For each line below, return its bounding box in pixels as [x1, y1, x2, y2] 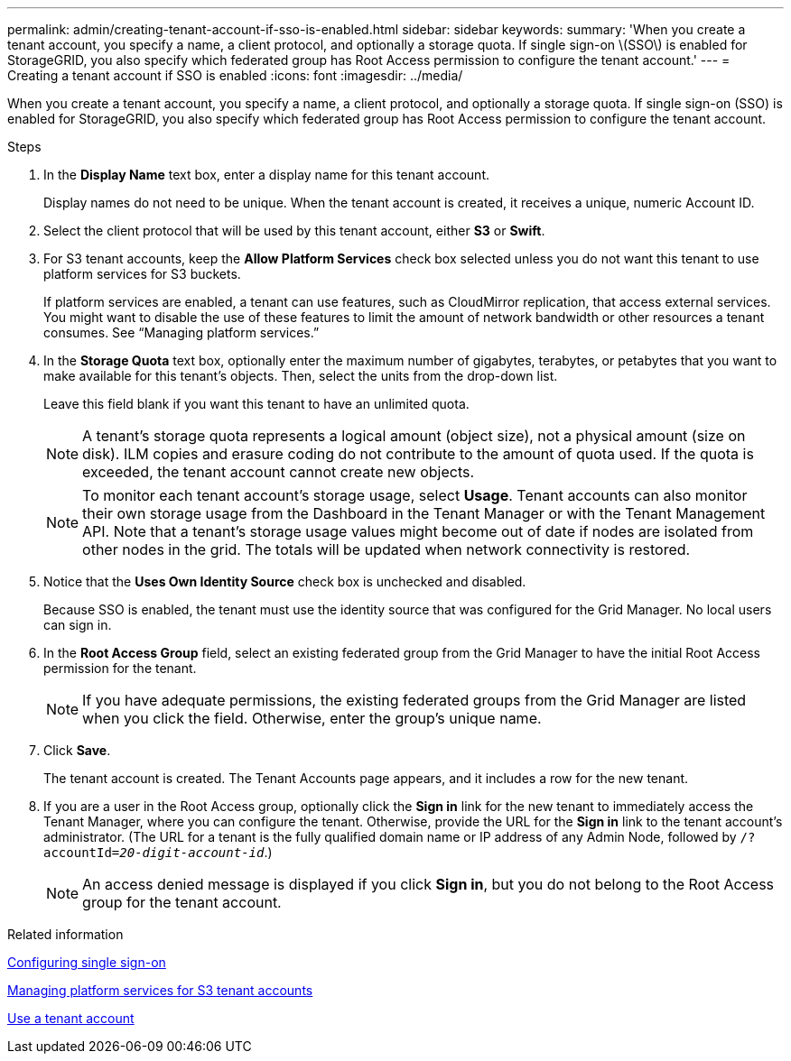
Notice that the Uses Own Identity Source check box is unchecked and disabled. [43, 574, 526, 589]
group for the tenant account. [82, 893, 282, 911]
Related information [7, 927, 124, 942]
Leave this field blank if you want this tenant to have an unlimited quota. [43, 396, 470, 411]
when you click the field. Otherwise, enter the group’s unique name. [82, 709, 542, 727]
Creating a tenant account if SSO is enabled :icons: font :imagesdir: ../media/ [7, 68, 463, 83]
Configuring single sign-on [7, 955, 166, 970]
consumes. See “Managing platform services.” [43, 325, 320, 340]
